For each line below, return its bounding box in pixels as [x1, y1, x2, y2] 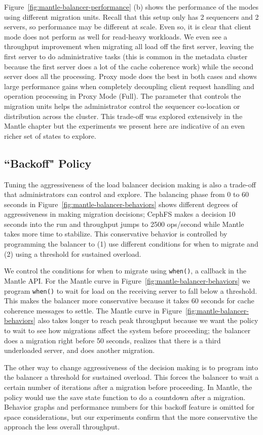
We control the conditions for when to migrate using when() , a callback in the [4, 265, 247, 276]
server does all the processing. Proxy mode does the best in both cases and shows [4, 71, 257, 82]
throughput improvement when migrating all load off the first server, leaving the [4, 41, 254, 52]
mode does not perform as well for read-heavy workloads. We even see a [4, 31, 228, 42]
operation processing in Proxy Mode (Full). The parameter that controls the [4, 91, 241, 101]
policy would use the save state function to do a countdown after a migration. [4, 391, 246, 402]
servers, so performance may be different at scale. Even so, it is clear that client [4, 21, 251, 32]
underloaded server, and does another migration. [4, 345, 155, 355]
